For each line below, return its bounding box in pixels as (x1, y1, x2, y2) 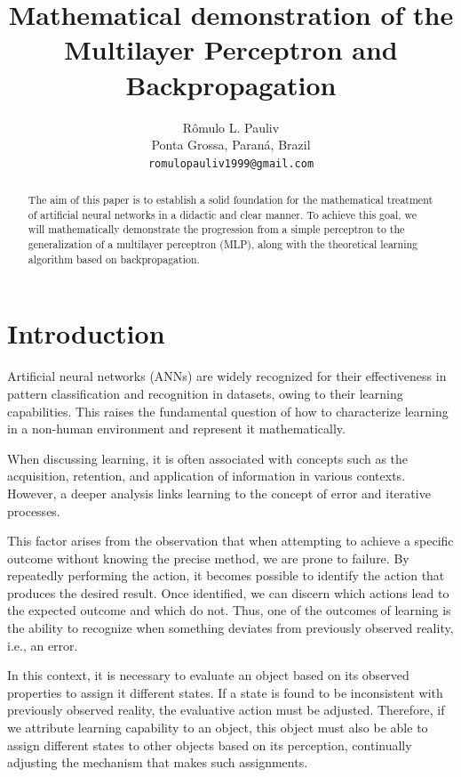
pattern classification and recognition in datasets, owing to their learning (7, 384, 403, 402)
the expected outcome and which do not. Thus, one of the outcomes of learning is (7, 601, 451, 619)
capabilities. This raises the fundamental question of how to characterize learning (7, 401, 449, 420)
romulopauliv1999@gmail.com (147, 157, 314, 170)
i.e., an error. (7, 635, 78, 654)
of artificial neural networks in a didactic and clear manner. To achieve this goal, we (28, 206, 417, 222)
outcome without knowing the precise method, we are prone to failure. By (7, 548, 409, 567)
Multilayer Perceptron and (64, 31, 398, 68)
